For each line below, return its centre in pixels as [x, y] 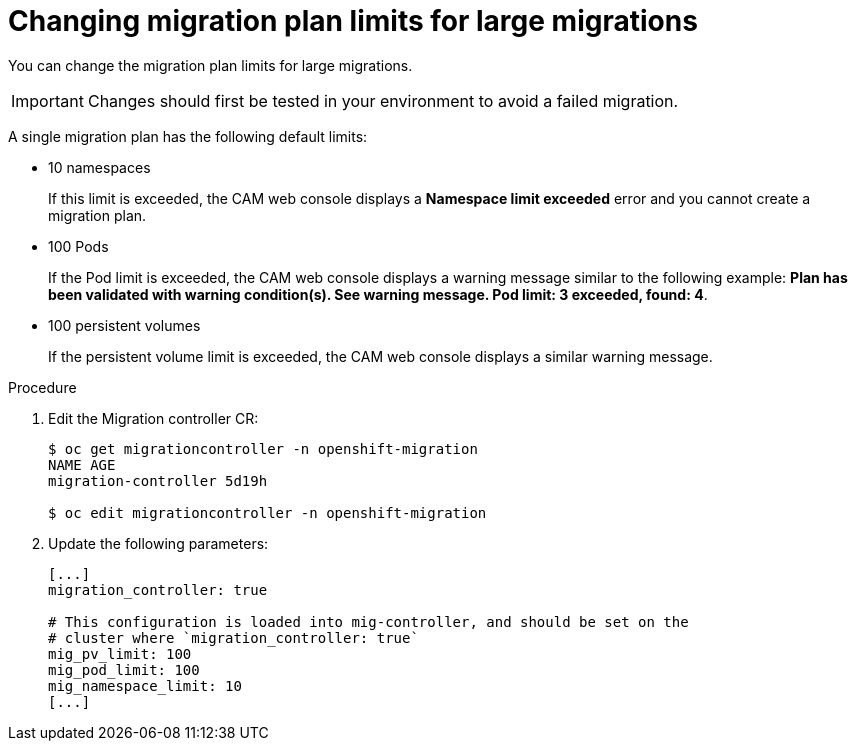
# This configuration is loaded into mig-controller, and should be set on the [368, 621]
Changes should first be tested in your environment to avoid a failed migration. [383, 100]
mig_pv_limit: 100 [120, 653]
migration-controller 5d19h [158, 480]
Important [47, 100]
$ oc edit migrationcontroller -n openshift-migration [267, 512]
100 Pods [78, 246]
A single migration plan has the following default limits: [188, 136]
